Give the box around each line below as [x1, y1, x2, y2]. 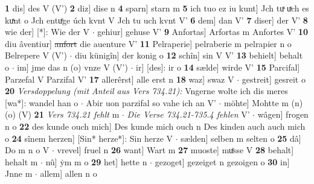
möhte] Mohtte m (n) [224, 96, 303, 109]
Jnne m [5, 167, 33, 180]
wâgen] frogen [257, 108, 309, 121]
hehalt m [5, 155, 38, 168]
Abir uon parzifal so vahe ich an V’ [86, 96, 216, 109]
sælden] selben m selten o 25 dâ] [181, 132, 301, 144]
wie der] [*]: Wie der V [5, 25, 90, 38]
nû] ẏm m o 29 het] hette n [45, 155, 147, 168]
